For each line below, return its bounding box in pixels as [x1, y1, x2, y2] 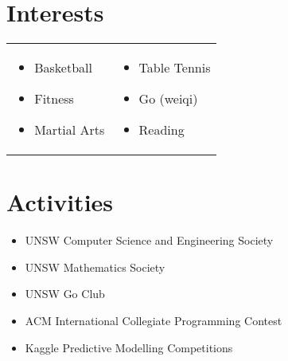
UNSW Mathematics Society [25, 258, 165, 275]
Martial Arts [34, 120, 105, 139]
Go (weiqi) [138, 89, 198, 108]
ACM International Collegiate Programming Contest [25, 312, 282, 329]
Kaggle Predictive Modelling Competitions [25, 339, 233, 355]
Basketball [34, 58, 92, 77]
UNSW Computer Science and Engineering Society [25, 232, 274, 249]
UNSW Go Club [25, 285, 105, 302]
